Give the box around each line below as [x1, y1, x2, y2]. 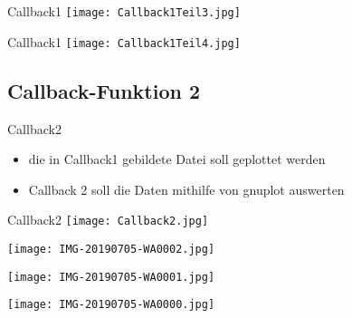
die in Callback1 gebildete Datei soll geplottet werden [28, 149, 326, 169]
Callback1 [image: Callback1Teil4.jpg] [7, 32, 241, 51]
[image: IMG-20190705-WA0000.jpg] [7, 298, 215, 312]
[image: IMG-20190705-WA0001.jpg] [7, 270, 215, 284]
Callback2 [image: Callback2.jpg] [7, 210, 209, 229]
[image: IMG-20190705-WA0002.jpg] [7, 242, 215, 255]
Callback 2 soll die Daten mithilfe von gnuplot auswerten [28, 179, 345, 198]
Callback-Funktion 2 [7, 76, 201, 104]
